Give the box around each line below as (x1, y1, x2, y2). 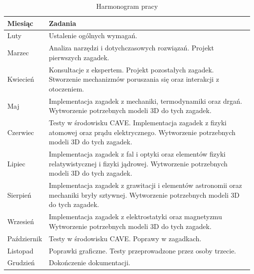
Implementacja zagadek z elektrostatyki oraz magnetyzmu (49, 211, 222, 222)
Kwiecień (7, 74, 34, 84)
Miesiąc (7, 18, 33, 28)
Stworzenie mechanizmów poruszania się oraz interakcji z (49, 74, 219, 84)
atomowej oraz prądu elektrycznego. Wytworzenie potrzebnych (49, 127, 236, 137)
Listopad (7, 245, 34, 255)
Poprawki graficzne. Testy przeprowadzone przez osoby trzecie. (49, 245, 236, 255)
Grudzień (7, 257, 35, 268)
